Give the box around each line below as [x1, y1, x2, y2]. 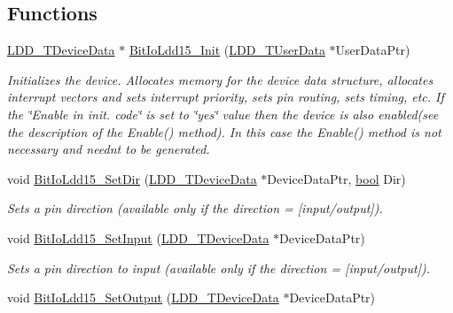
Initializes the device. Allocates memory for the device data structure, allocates [7, 70, 433, 88]
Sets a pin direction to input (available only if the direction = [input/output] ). [7, 258, 431, 277]
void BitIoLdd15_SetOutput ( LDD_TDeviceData [7, 288, 279, 307]
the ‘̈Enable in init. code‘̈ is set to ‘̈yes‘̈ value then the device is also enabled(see [7, 104, 439, 123]
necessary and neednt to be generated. [7, 140, 210, 158]
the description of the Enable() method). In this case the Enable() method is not [7, 122, 441, 141]
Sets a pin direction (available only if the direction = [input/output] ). [7, 199, 383, 218]
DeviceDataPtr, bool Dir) [267, 169, 406, 187]
